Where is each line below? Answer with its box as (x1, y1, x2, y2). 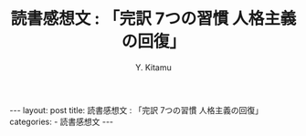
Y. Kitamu (135, 61, 172, 73)
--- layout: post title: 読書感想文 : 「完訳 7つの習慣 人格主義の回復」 (9, 104, 263, 115)
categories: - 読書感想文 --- (9, 116, 114, 127)
